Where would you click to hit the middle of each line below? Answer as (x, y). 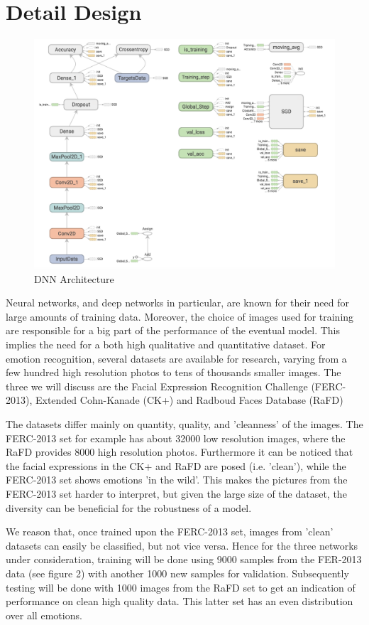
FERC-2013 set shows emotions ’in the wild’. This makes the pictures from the (177, 480)
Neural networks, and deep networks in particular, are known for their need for (177, 303)
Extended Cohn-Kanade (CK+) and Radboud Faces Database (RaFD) (189, 400)
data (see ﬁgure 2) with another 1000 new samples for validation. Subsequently (177, 573)
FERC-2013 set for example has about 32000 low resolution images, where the (176, 438)
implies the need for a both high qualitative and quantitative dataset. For (166, 344)
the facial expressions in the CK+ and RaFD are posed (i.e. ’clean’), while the (176, 465)
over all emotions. (44, 615)
